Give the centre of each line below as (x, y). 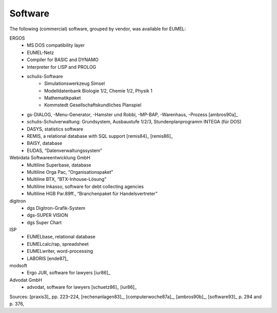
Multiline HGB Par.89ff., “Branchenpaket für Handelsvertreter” (92, 194)
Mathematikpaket (63, 98)
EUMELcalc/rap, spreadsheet (58, 244)
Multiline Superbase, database (59, 165)
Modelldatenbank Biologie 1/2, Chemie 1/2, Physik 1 (98, 90)
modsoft (18, 266)
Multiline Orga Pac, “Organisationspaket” (70, 172)
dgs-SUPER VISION (48, 215)
